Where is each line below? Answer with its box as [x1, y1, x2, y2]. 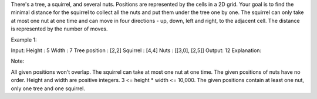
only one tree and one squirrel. [11, 85, 85, 92]
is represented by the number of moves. [11, 25, 108, 32]
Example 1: [11, 36, 37, 43]
